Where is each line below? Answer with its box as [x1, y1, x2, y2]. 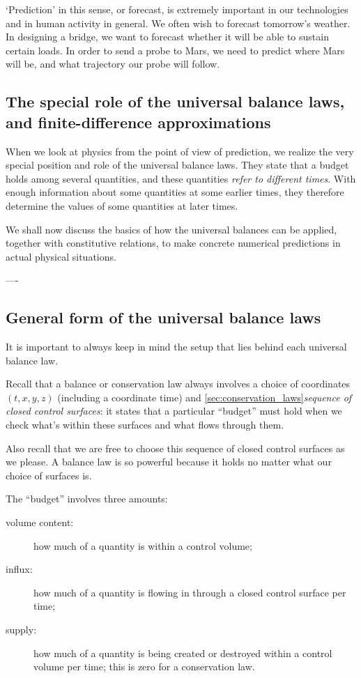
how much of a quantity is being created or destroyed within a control [33, 645, 332, 660]
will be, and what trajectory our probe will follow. [6, 56, 220, 71]
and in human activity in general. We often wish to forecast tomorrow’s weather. [6, 15, 351, 30]
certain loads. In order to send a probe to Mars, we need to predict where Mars [6, 43, 345, 57]
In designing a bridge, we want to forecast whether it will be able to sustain [6, 29, 329, 44]
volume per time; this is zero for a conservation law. [33, 659, 255, 674]
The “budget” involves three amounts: [6, 491, 168, 506]
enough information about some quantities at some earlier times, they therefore [6, 185, 344, 199]
